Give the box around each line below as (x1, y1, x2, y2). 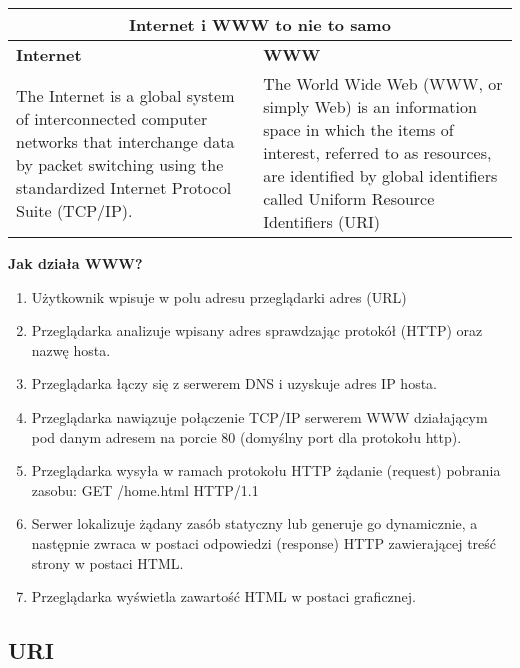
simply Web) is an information (263, 95, 477, 118)
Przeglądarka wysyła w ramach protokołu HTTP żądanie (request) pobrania (31, 460, 501, 481)
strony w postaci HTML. (31, 552, 184, 573)
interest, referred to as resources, (263, 141, 492, 164)
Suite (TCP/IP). (16, 198, 133, 222)
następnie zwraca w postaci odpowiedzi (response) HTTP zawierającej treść (31, 532, 497, 553)
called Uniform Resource (263, 187, 435, 210)
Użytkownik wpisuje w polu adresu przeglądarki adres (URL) (31, 286, 407, 307)
